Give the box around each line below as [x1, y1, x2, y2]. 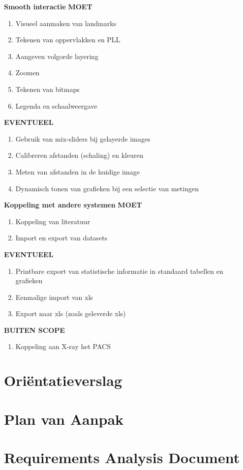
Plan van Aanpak [4, 409, 124, 429]
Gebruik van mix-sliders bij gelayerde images [15, 133, 151, 144]
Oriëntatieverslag [4, 370, 122, 390]
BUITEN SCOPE [4, 324, 65, 335]
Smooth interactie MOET [4, 1, 92, 11]
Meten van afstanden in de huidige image [15, 166, 140, 176]
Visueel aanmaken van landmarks [15, 18, 117, 28]
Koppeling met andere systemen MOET [4, 200, 142, 210]
